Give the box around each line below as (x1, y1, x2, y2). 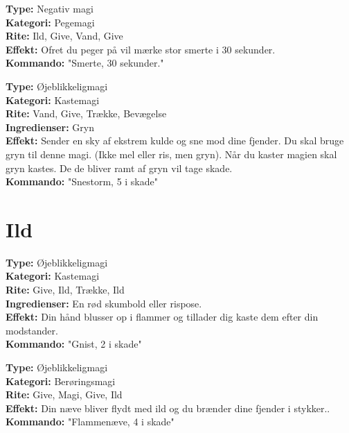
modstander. (6, 323, 58, 337)
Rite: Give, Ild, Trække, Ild (6, 282, 125, 297)
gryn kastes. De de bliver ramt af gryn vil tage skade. (6, 160, 233, 175)
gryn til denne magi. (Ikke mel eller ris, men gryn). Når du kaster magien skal (6, 146, 337, 161)
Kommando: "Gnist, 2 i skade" (6, 337, 142, 351)
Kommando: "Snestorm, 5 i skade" (6, 174, 158, 189)
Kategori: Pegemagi (6, 15, 95, 29)
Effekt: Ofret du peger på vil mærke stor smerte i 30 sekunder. (6, 42, 276, 56)
